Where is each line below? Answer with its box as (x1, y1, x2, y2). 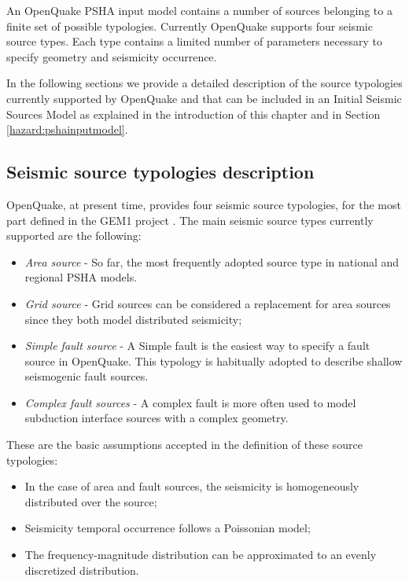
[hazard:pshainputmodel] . (6, 121, 128, 138)
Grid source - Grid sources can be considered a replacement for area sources (24, 295, 391, 311)
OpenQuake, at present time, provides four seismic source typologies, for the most (6, 196, 401, 212)
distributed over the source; (24, 493, 157, 509)
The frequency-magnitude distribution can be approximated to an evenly (24, 546, 377, 563)
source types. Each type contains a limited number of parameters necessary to (6, 33, 382, 50)
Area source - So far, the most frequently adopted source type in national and (24, 253, 400, 270)
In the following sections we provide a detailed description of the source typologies (6, 75, 403, 91)
